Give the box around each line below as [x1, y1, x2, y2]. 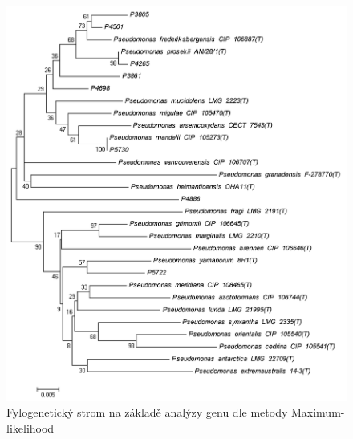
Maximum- [290, 404, 345, 421]
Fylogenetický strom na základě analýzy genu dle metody [6, 404, 288, 421]
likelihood [6, 419, 55, 436]
